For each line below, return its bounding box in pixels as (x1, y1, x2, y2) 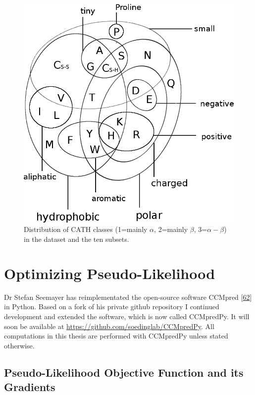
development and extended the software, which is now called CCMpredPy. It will (4, 311, 250, 321)
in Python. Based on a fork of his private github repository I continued (4, 301, 219, 312)
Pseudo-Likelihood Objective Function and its (4, 364, 244, 380)
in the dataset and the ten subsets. (24, 234, 129, 244)
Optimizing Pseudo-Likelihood (4, 263, 215, 283)
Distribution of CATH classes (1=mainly (24, 224, 148, 234)
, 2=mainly (154, 224, 188, 234)
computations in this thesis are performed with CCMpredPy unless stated (4, 331, 228, 341)
